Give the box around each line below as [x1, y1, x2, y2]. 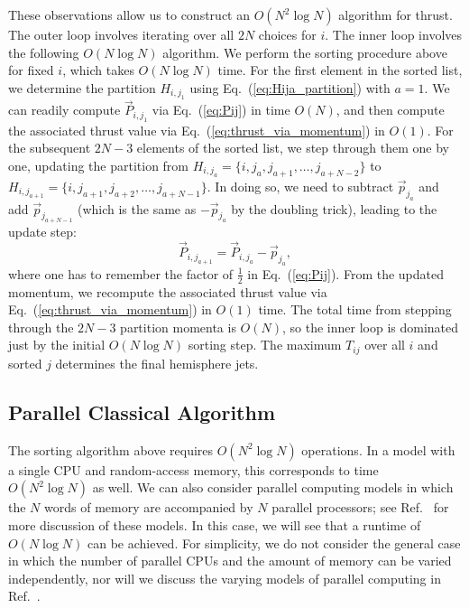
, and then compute [336, 100, 445, 119]
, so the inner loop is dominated [282, 317, 459, 336]
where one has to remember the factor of [8, 264, 234, 283]
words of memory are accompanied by [44, 498, 253, 517]
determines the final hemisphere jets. [55, 353, 259, 372]
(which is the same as [77, 199, 197, 218]
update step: [8, 222, 77, 241]
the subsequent [8, 138, 91, 157]
